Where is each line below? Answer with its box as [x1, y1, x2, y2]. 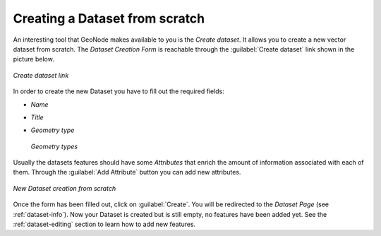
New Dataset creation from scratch [13, 184, 116, 192]
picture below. [13, 55, 54, 64]
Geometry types [30, 142, 78, 151]
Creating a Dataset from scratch [13, 11, 205, 26]
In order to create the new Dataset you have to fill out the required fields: [13, 87, 225, 95]
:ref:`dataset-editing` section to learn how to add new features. [13, 220, 196, 229]
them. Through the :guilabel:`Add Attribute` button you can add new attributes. [13, 168, 241, 177]
